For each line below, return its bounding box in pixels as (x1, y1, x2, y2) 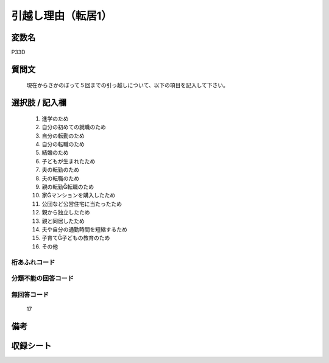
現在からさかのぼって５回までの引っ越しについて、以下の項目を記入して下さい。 (26, 82, 228, 89)
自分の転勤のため (41, 132, 85, 139)
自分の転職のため (41, 141, 85, 148)
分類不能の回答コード (11, 274, 74, 283)
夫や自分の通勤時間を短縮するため (41, 225, 127, 233)
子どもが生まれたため (41, 157, 96, 164)
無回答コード (11, 290, 49, 298)
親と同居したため (41, 217, 85, 225)
